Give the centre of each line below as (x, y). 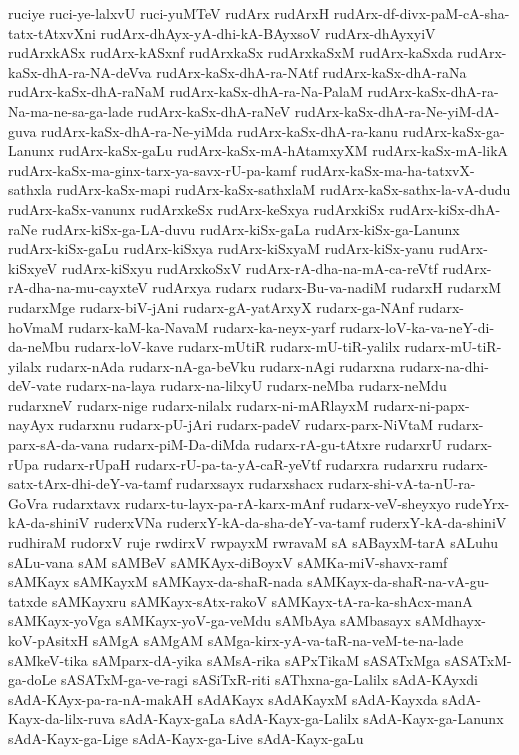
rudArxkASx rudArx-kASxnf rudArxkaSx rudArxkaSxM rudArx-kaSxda (230, 52)
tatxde (28, 600)
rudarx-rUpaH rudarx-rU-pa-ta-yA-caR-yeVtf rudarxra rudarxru (240, 463)
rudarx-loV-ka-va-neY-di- (417, 326)
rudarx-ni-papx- (421, 404)
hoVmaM (36, 326)
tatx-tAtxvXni (52, 32)
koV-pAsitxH (48, 640)
